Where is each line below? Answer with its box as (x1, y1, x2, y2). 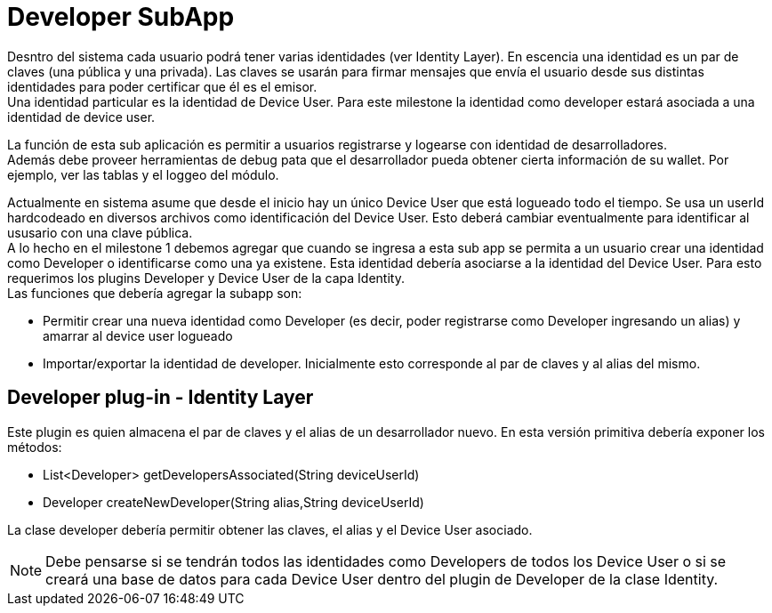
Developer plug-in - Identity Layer (7, 386, 314, 409)
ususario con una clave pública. (7, 224, 193, 240)
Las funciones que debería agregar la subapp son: (7, 285, 302, 301)
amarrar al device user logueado (43, 327, 233, 343)
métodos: (7, 439, 62, 455)
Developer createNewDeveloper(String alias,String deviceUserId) (43, 494, 424, 510)
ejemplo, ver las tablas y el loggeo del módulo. (7, 166, 279, 182)
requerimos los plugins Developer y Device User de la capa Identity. (7, 270, 405, 286)
